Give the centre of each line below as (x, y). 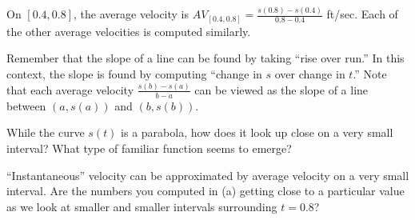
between (26, 105)
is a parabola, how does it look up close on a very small (257, 132)
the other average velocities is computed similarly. (129, 31)
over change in (310, 74)
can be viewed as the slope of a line (281, 89)
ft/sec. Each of (362, 14)
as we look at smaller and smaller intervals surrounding (142, 206)
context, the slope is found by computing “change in (134, 74)
